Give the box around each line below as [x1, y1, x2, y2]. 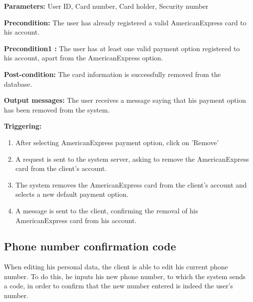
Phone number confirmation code [4, 239, 176, 254]
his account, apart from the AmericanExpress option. [4, 53, 163, 63]
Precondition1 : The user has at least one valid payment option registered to [4, 43, 240, 53]
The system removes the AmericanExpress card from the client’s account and [15, 179, 247, 189]
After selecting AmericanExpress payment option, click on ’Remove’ [15, 137, 219, 147]
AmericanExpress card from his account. [15, 215, 137, 225]
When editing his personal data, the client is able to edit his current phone [4, 262, 228, 272]
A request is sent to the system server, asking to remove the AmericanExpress [15, 153, 249, 164]
